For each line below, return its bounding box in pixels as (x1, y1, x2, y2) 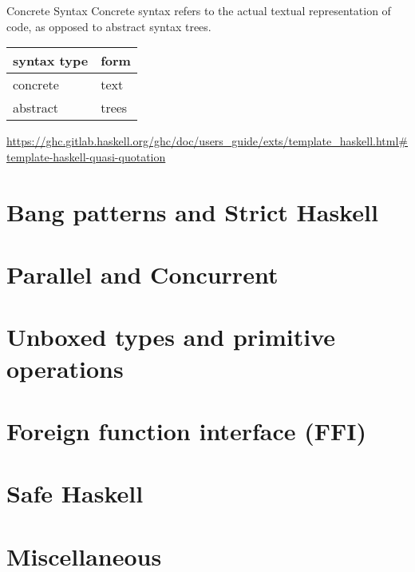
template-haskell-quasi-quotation (6, 148, 166, 165)
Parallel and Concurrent (6, 257, 279, 290)
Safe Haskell (6, 477, 144, 510)
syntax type (13, 51, 89, 70)
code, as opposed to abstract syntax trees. (6, 18, 211, 34)
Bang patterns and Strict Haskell (6, 195, 378, 228)
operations (6, 352, 124, 384)
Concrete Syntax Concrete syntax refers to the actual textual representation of (6, 2, 391, 18)
